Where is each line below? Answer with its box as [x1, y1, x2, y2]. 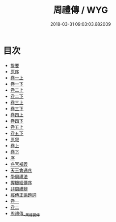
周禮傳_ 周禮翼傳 [10, 210, 40, 218]
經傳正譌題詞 [10, 192, 36, 198]
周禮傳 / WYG [53, 4, 108, 16]
